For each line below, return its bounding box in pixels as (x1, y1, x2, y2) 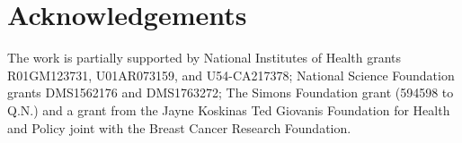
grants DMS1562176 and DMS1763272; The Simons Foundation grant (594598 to (7, 83, 454, 102)
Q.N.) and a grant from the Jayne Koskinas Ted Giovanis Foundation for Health (7, 100, 450, 119)
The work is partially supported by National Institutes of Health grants (7, 48, 402, 67)
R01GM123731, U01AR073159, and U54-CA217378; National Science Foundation (7, 65, 455, 84)
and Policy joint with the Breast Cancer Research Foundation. (7, 118, 351, 137)
